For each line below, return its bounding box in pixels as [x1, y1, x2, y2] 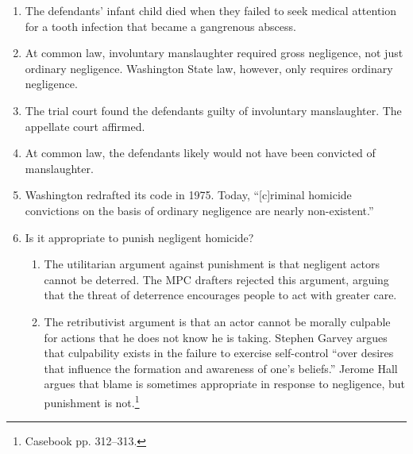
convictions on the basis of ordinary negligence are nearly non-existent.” [25, 202, 374, 218]
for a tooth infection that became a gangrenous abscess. [25, 17, 296, 34]
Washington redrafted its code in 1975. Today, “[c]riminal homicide [25, 187, 352, 203]
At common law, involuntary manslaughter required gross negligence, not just [25, 44, 403, 61]
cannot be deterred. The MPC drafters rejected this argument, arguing [44, 271, 389, 287]
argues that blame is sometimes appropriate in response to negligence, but [44, 375, 406, 392]
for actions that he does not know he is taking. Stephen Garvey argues [44, 329, 388, 345]
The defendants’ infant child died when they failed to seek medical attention [25, 2, 397, 18]
